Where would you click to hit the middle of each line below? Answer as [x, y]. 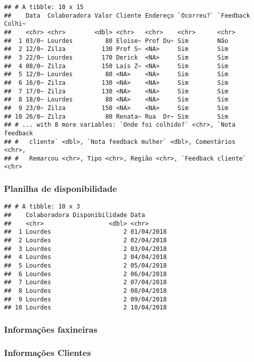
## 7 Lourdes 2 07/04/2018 [86, 282]
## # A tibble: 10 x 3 [42, 207]
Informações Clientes [47, 352]
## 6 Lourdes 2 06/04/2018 [86, 274]
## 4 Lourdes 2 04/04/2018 [86, 257]
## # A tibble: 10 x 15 [44, 7]
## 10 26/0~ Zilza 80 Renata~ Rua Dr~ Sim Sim [116, 116]
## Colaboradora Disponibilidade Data [75, 215]
